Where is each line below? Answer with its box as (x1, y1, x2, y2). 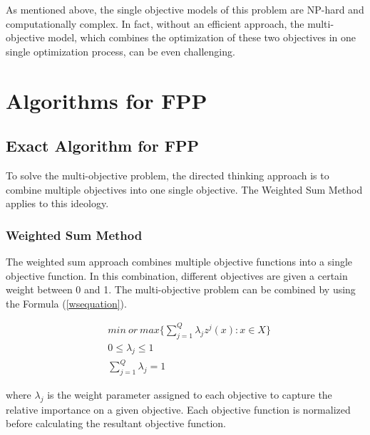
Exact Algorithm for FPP (6, 135, 199, 157)
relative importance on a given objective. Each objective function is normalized (6, 402, 351, 416)
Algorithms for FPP (6, 85, 207, 115)
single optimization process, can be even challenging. (6, 43, 235, 58)
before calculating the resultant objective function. (6, 416, 226, 431)
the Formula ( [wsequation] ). (6, 295, 127, 310)
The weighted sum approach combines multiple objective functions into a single (6, 253, 353, 268)
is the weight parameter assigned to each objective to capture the (47, 387, 332, 402)
